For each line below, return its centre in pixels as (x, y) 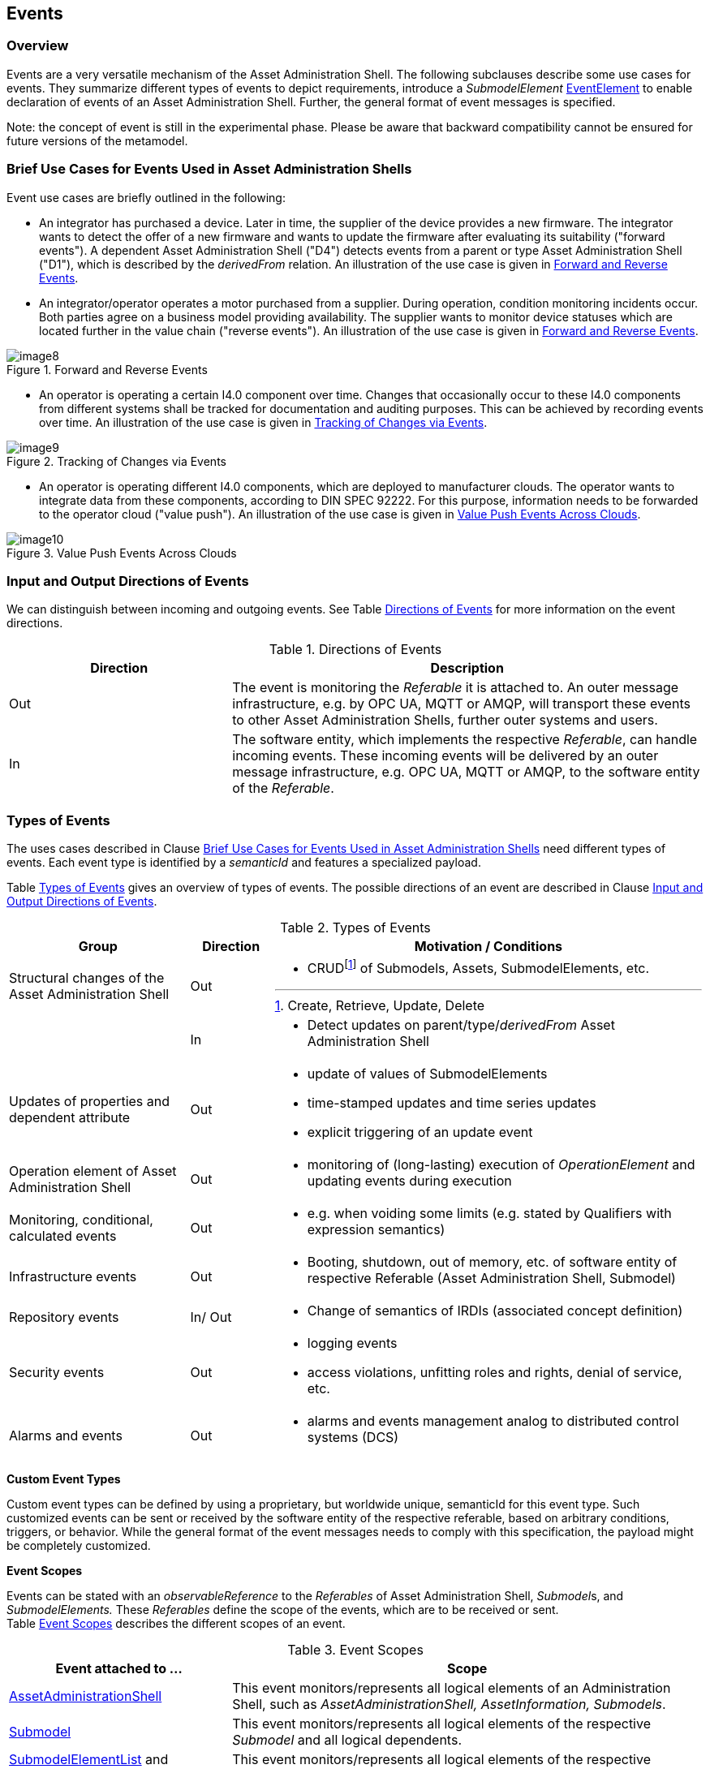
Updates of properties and (90, 1102)
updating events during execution (409, 1181)
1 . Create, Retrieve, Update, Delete (380, 1006)
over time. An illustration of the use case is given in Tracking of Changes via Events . (263, 422)
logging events (352, 1343)
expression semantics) (376, 1230)
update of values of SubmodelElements (427, 1074)
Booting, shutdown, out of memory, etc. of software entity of (492, 1262)
